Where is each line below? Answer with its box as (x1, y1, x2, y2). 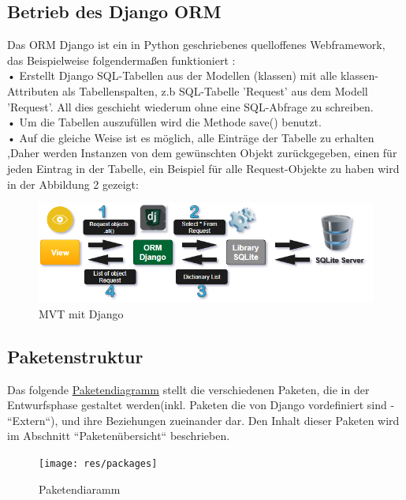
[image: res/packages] (39, 457, 158, 469)
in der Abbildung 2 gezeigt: (7, 175, 139, 192)
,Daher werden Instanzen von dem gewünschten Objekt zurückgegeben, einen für (7, 145, 397, 161)
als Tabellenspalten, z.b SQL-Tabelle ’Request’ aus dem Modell (62, 82, 368, 99)
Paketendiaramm (39, 480, 121, 497)
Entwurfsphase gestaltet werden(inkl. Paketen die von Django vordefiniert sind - (7, 397, 395, 413)
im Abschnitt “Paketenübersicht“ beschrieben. (7, 427, 230, 444)
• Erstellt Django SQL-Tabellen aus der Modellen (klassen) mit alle (7, 67, 337, 84)
